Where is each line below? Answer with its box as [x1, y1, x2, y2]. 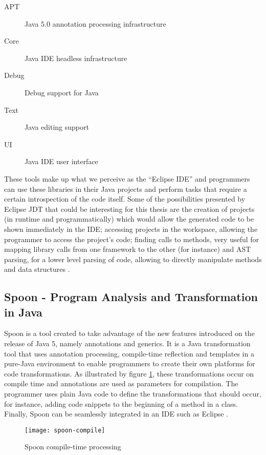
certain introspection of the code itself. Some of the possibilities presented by [4, 193, 246, 204]
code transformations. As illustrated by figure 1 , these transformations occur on [4, 368, 254, 379]
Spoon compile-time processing [25, 441, 121, 452]
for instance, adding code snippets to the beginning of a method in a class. [4, 398, 238, 409]
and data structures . [4, 264, 70, 274]
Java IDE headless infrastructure [25, 52, 127, 63]
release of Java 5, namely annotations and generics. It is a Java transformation [4, 338, 251, 349]
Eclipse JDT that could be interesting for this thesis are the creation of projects [4, 203, 255, 214]
